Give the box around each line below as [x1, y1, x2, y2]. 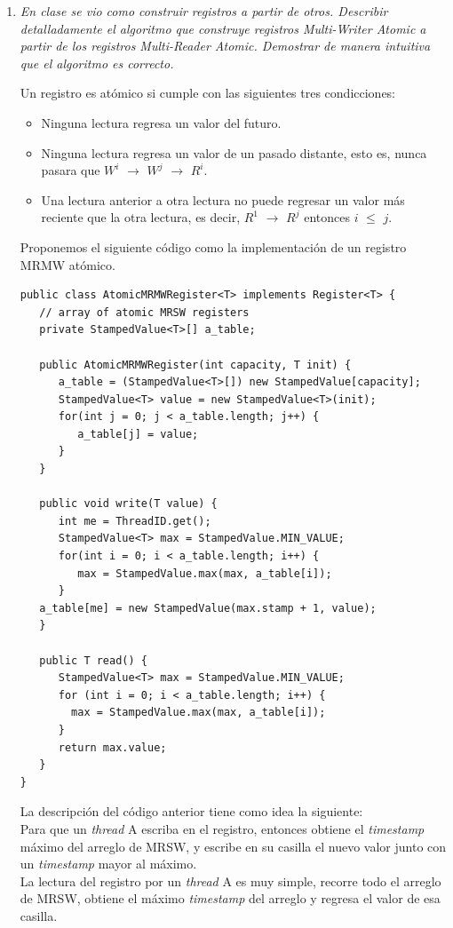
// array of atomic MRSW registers [39, 305, 250, 319]
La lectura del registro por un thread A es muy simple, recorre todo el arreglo [20, 871, 441, 890]
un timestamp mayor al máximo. [20, 854, 197, 873]
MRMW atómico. [20, 255, 115, 274]
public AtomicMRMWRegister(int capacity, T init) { [39, 358, 352, 371]
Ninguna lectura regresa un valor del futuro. [41, 113, 282, 131]
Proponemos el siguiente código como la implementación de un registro [20, 237, 407, 256]
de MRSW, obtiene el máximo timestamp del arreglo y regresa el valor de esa [20, 889, 441, 908]
